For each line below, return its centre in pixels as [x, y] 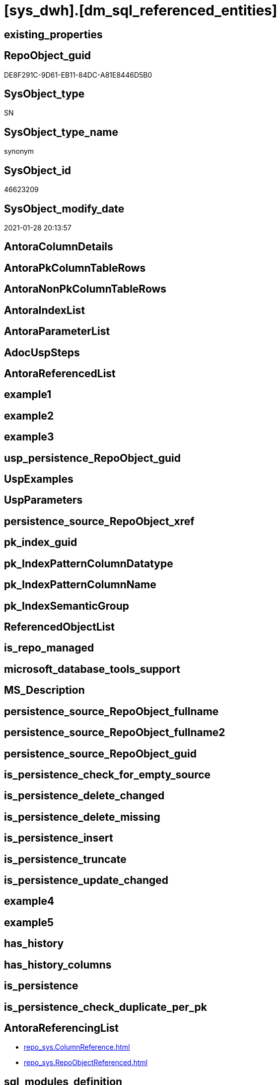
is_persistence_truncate [65, 859]
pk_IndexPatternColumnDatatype [89, 563]
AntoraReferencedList [60, 373]
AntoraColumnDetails [59, 247]
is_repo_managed [49, 648]
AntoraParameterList [57, 331]
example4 [29, 901]
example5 [29, 922]
